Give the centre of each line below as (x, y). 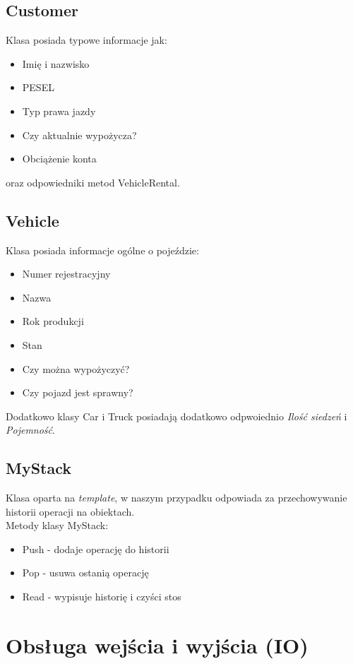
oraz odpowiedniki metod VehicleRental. (93, 182)
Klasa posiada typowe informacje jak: (86, 40)
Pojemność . (30, 430)
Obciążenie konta (59, 159)
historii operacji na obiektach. (70, 511)
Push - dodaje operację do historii (96, 549)
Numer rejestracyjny (66, 274)
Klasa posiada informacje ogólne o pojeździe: (102, 250)
